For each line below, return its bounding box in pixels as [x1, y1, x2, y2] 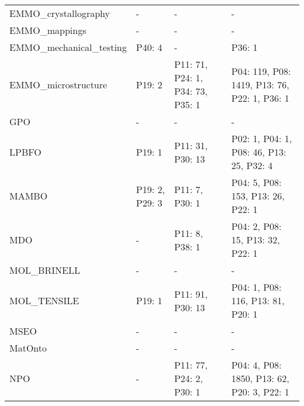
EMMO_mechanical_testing [9, 40, 127, 54]
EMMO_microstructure [9, 77, 108, 91]
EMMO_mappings [9, 23, 87, 37]
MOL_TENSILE [9, 294, 80, 307]
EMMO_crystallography [9, 6, 110, 20]
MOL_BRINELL [9, 263, 80, 277]
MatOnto [9, 341, 47, 355]
